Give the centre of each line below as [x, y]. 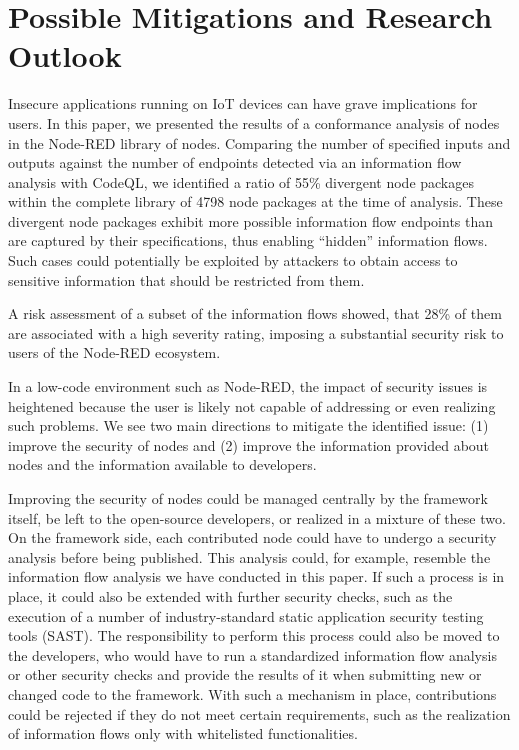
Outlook [65, 55]
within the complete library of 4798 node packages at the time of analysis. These [255, 201]
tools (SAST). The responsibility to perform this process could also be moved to [254, 635]
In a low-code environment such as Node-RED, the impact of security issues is [248, 386]
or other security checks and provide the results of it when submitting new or [245, 674]
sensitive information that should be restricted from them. [186, 279]
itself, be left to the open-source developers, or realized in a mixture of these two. [257, 517]
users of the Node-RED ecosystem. [114, 352]
